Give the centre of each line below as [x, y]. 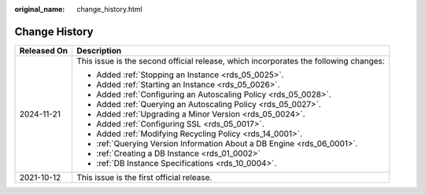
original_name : [40, 9]
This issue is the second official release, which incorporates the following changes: [231, 61]
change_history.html [110, 9]
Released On [44, 50]
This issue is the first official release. [144, 177]
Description [99, 50]
